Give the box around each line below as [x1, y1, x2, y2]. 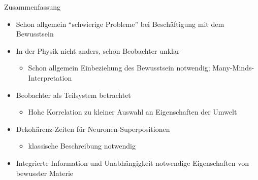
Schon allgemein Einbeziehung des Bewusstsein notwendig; [28, 62, 210, 73]
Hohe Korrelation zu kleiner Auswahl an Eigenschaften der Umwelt [28, 106, 237, 117]
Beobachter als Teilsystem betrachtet [16, 89, 131, 100]
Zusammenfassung [4, 2, 61, 12]
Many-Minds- [212, 62, 254, 73]
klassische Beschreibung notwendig [28, 140, 136, 151]
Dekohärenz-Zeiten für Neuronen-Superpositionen [16, 123, 170, 134]
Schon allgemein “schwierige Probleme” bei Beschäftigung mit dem [16, 18, 224, 29]
